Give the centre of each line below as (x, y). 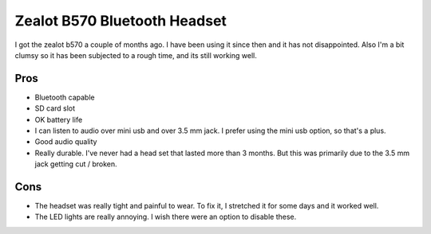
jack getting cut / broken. (76, 164)
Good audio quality (66, 142)
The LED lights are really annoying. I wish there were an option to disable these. (166, 217)
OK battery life (59, 119)
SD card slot (55, 108)
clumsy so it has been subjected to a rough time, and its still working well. (136, 55)
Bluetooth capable (65, 97)
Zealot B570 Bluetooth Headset (121, 21)
